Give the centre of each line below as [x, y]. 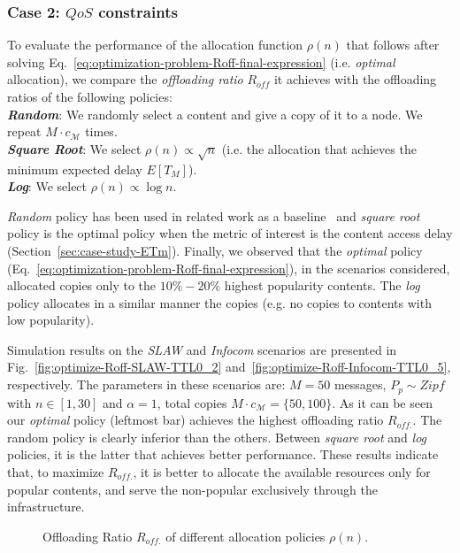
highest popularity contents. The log [322, 285]
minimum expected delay [75, 169]
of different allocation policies [245, 536]
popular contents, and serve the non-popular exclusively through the [192, 489]
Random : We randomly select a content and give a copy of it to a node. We [215, 114]
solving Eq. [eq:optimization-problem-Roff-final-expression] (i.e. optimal [201, 61]
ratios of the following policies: [90, 96]
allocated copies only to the [82, 285]
